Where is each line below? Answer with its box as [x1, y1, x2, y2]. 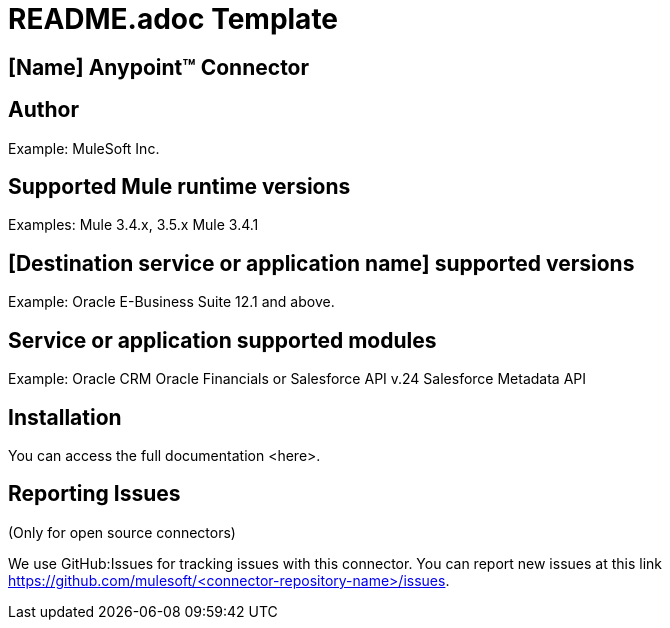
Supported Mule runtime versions [8, 174, 351, 200]
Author [8, 97, 79, 123]
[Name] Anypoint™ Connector [8, 54, 310, 80]
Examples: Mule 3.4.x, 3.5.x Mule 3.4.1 [8, 216, 259, 234]
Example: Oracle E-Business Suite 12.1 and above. [8, 293, 335, 311]
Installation [8, 404, 122, 430]
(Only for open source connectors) [8, 523, 236, 541]
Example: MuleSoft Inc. [8, 139, 160, 157]
